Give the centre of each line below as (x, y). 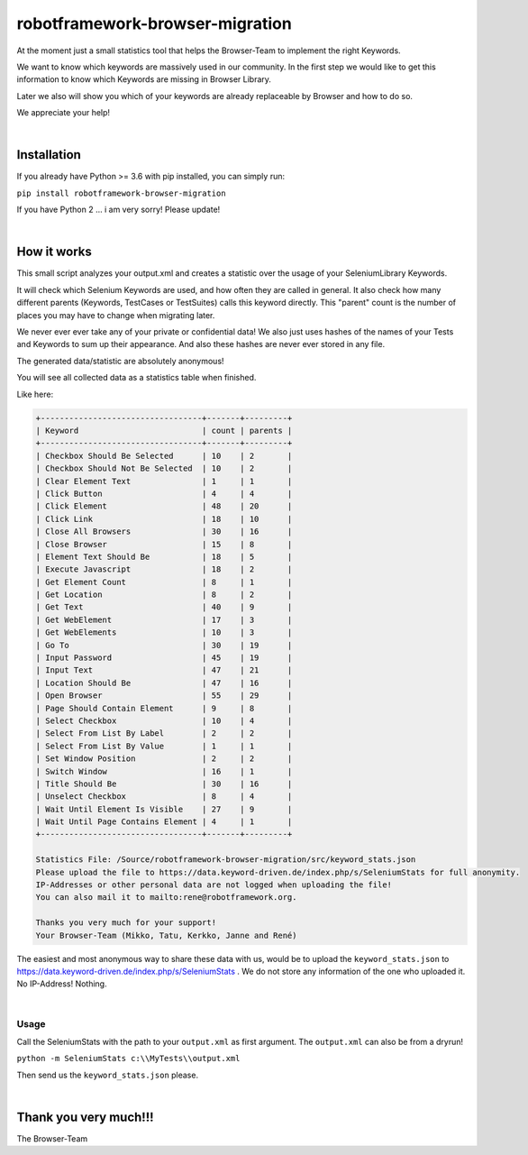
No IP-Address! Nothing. (62, 984)
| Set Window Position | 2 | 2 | (164, 759)
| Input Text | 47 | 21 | (164, 670)
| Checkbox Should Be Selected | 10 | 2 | (164, 456)
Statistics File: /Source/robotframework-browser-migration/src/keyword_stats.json (226, 860)
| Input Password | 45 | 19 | (164, 658)
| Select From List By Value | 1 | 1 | (164, 746)
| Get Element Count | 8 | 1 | (164, 582)
